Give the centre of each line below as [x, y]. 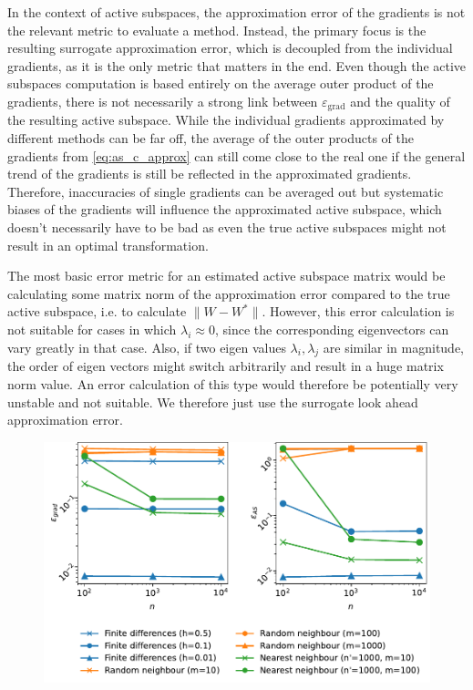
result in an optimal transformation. [108, 245]
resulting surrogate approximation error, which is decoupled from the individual [230, 48]
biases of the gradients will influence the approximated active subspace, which [225, 209]
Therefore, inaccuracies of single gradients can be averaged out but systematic [226, 191]
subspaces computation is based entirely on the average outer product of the [221, 83]
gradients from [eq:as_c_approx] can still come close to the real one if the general [236, 155]
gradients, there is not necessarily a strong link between [163, 101]
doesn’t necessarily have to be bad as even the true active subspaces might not [227, 227]
